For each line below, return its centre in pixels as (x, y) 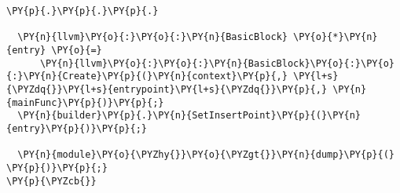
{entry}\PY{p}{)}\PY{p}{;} (77, 128)
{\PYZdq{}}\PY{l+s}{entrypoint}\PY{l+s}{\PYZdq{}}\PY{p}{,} (167, 89)
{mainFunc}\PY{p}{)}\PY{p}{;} (85, 102)
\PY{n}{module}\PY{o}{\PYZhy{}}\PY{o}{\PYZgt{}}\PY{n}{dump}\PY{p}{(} (206, 155)
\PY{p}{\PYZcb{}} (51, 181)
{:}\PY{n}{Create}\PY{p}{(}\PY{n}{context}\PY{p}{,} (147, 76)
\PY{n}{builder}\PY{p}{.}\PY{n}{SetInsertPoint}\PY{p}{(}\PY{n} (189, 116)
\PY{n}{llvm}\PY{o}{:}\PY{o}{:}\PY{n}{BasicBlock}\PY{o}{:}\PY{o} (217, 63)
